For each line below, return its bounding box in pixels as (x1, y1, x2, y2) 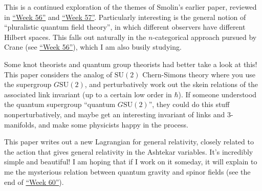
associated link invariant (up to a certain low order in (4, 89, 172, 99)
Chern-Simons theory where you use (142, 69, 255, 79)
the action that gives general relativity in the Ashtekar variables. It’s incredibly (4, 146, 253, 157)
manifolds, (4, 119, 36, 130)
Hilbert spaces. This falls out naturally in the (4, 31, 146, 42)
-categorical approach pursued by (152, 31, 257, 42)
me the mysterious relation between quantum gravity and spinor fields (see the (4, 166, 251, 177)
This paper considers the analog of (4, 69, 113, 79)
